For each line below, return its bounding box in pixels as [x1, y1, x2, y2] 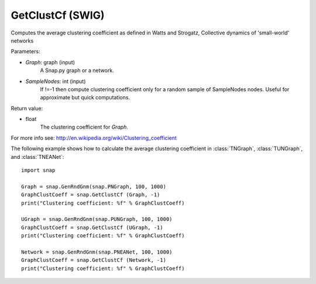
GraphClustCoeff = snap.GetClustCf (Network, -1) [21, 257, 167, 264]
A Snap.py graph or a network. [40, 67, 114, 74]
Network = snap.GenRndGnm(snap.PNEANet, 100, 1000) [21, 248, 173, 255]
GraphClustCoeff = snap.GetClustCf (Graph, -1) [21, 192, 160, 198]
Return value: [11, 105, 43, 112]
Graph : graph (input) [25, 58, 75, 65]
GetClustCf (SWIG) [11, 9, 105, 22]
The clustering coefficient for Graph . [40, 123, 129, 131]
